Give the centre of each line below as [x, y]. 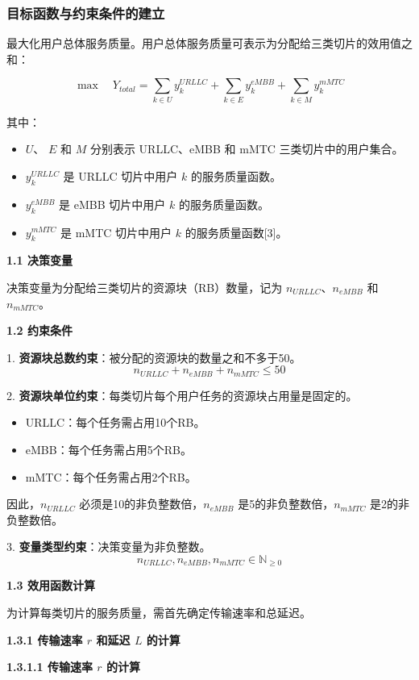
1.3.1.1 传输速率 [50, 667]
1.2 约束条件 [39, 330]
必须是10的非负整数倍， [141, 504]
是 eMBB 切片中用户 [112, 204]
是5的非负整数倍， [286, 504]
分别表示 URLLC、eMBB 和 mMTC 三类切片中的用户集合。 [247, 149]
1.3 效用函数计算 [51, 585]
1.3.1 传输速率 [45, 639]
